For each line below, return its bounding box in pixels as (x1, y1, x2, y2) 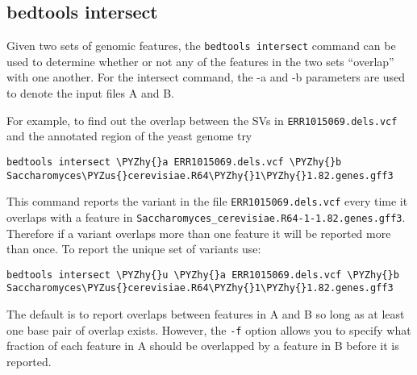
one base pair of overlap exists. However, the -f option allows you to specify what (6, 321, 411, 338)
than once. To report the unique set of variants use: (6, 240, 261, 257)
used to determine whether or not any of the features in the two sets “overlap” (6, 52, 394, 69)
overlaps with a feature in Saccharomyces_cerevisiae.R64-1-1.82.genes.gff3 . (6, 208, 406, 225)
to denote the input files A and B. (6, 85, 174, 102)
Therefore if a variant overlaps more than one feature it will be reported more (6, 224, 391, 241)
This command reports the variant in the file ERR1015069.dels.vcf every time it (6, 193, 408, 210)
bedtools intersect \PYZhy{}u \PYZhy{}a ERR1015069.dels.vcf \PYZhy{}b (6, 269, 399, 281)
